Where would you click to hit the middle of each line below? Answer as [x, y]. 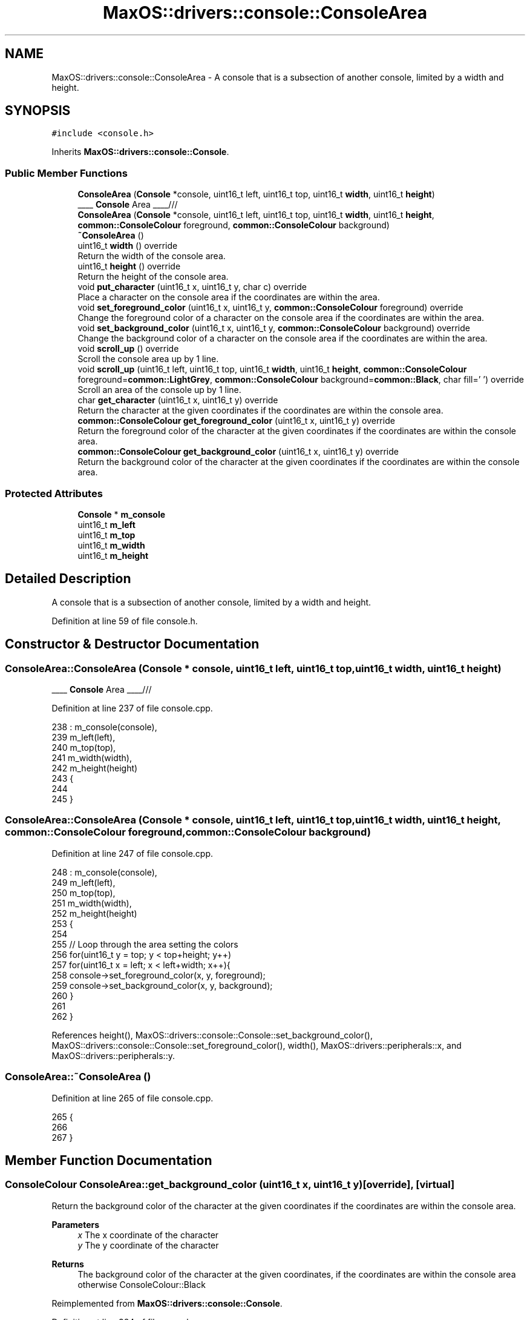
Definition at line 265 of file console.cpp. [132, 1098]
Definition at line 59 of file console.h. [125, 621]
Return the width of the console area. [152, 256]
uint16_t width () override [128, 246]
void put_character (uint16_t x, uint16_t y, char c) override [192, 287]
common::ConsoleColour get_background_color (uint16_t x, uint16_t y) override [238, 452]
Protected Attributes [54, 493]
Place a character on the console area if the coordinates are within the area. [229, 297]
